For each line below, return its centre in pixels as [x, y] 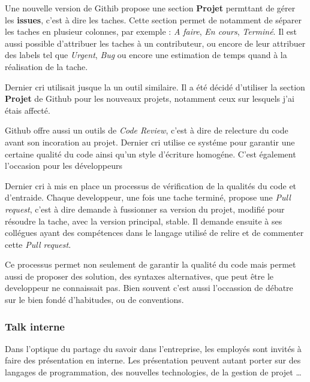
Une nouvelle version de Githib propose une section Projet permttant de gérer [150, 8]
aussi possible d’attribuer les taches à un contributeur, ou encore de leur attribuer [155, 43]
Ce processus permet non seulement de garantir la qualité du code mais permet [151, 264]
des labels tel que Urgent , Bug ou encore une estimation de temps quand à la [146, 55]
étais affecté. [28, 110]
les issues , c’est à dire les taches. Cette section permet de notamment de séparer [153, 19]
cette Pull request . [38, 244]
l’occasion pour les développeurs [64, 166]
